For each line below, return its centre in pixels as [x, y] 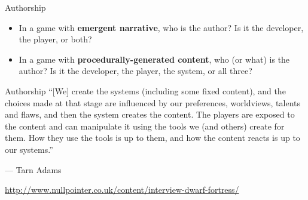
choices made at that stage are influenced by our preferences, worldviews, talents [153, 102]
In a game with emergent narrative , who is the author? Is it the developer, [161, 27]
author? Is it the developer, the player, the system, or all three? [135, 71]
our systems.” [29, 149]
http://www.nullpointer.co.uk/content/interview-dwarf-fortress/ [122, 190]
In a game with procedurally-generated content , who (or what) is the [154, 59]
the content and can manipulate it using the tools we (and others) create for [145, 126]
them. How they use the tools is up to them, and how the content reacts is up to [153, 138]
